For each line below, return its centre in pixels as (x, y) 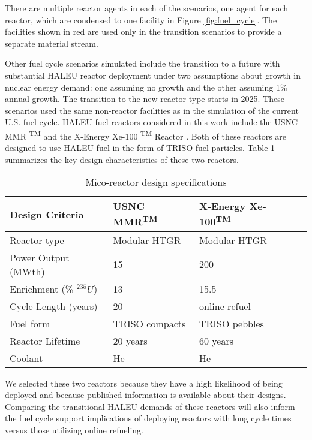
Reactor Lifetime (45, 340)
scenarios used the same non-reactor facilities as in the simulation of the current (152, 110)
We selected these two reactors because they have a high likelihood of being (144, 383)
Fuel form (30, 323)
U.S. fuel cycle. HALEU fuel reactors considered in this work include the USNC (151, 122)
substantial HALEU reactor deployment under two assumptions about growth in (153, 75)
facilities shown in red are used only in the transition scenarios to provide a (143, 31)
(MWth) (27, 271)
